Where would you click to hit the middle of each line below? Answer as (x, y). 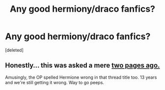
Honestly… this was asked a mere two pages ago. (82, 65)
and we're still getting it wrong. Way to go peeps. (55, 82)
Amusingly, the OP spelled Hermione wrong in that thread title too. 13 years (81, 77)
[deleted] (14, 50)
